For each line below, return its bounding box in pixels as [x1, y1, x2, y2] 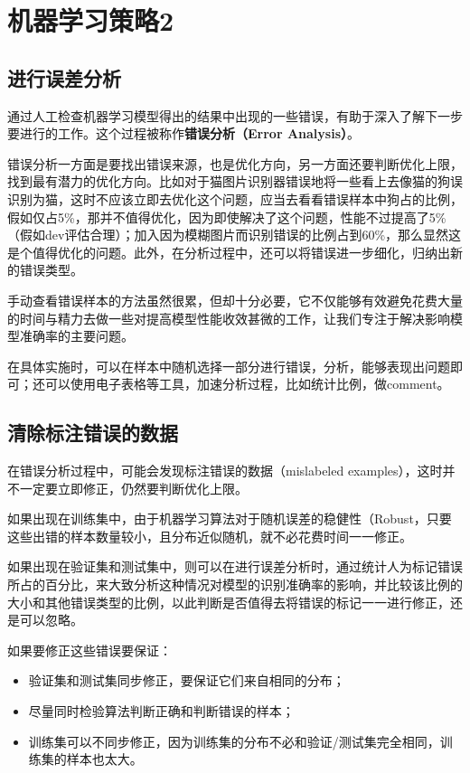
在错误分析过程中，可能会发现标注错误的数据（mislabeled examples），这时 [7, 461, 443, 480]
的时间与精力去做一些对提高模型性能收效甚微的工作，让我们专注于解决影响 [7, 308, 450, 327]
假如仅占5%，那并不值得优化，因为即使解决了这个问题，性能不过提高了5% [7, 207, 446, 226]
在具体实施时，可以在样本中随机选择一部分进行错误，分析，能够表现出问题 [7, 356, 450, 375]
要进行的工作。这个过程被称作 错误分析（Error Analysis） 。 [7, 124, 360, 143]
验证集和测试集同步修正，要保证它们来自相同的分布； [28, 671, 345, 690]
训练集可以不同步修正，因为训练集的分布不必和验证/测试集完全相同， [28, 731, 440, 750]
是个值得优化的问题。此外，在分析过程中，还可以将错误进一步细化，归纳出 [7, 242, 450, 261]
